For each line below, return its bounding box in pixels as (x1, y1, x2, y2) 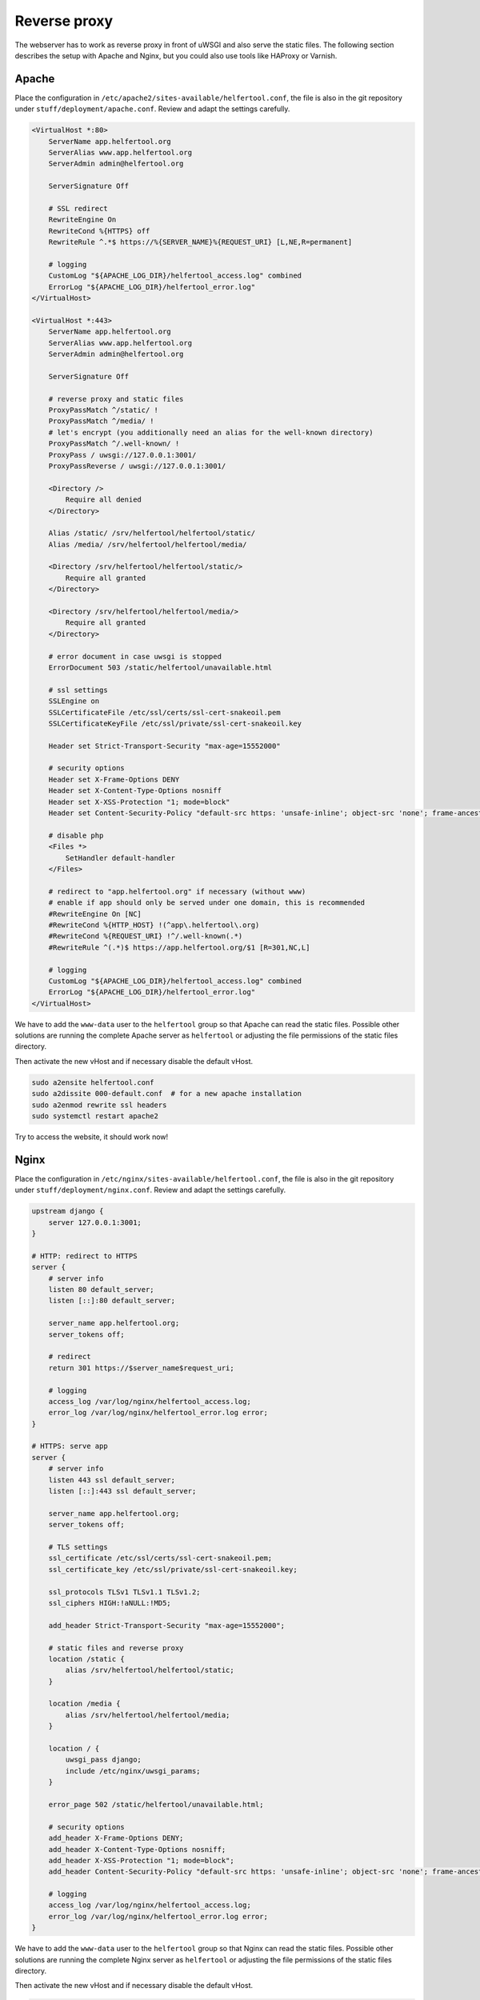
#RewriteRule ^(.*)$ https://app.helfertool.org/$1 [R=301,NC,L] (48, 942, 310, 952)
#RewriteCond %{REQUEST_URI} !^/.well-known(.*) (48, 932, 243, 941)
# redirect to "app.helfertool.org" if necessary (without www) (48, 886, 306, 896)
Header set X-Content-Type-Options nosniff (48, 786, 222, 795)
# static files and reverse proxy (48, 1643, 184, 1652)
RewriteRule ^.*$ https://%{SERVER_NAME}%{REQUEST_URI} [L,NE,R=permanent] (48, 238, 353, 247)
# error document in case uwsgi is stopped (48, 652, 222, 661)
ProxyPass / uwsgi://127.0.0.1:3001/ (48, 450, 197, 459)
